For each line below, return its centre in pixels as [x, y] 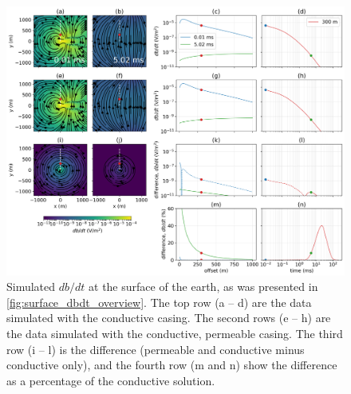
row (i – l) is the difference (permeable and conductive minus [156, 349]
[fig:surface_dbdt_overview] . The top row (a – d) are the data [159, 302]
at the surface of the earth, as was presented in [203, 287]
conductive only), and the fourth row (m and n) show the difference [172, 365]
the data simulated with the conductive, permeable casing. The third [175, 333]
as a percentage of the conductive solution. [111, 380]
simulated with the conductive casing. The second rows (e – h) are [169, 318]
